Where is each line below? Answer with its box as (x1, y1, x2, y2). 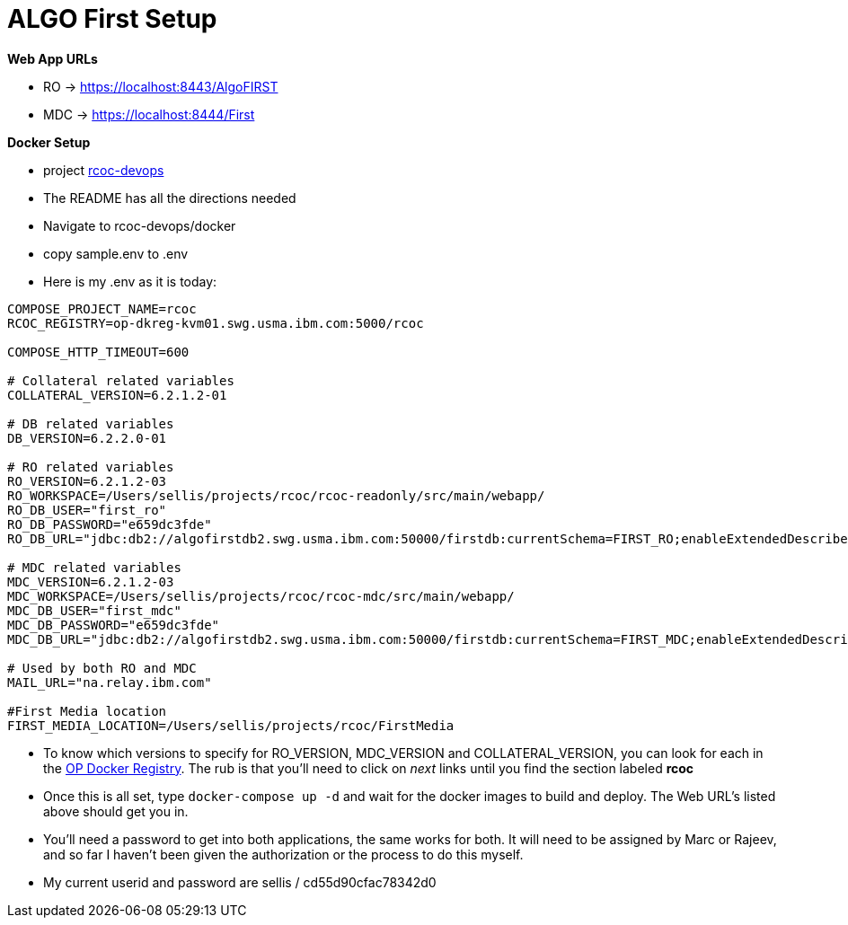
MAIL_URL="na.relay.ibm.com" (7, 674, 212, 690)
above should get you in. (43, 803, 189, 819)
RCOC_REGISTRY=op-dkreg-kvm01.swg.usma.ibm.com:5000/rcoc (7, 315, 424, 330)
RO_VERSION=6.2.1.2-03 (7, 473, 167, 489)
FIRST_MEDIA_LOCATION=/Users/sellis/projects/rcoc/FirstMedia (7, 718, 455, 733)
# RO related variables (7, 459, 174, 474)
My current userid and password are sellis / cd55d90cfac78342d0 (43, 874, 437, 890)
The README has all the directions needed (43, 189, 296, 206)
